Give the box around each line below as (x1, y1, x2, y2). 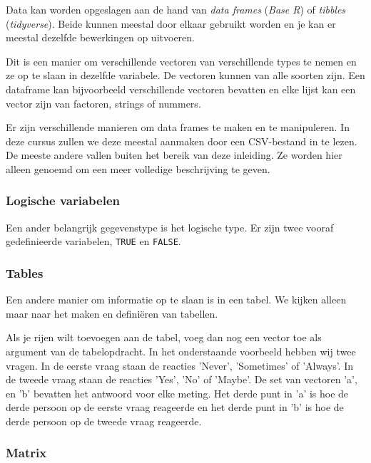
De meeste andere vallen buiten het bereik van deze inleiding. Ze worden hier (6, 147, 342, 162)
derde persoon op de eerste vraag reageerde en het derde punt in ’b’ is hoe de (6, 400, 344, 415)
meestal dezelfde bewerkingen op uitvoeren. (6, 30, 195, 45)
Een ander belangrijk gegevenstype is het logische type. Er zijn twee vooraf (6, 219, 334, 234)
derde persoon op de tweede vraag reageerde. (6, 413, 202, 428)
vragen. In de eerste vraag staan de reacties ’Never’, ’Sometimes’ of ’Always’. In (6, 358, 354, 373)
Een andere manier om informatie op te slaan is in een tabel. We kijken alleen (6, 292, 347, 307)
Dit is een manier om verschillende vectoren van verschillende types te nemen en (6, 53, 357, 68)
